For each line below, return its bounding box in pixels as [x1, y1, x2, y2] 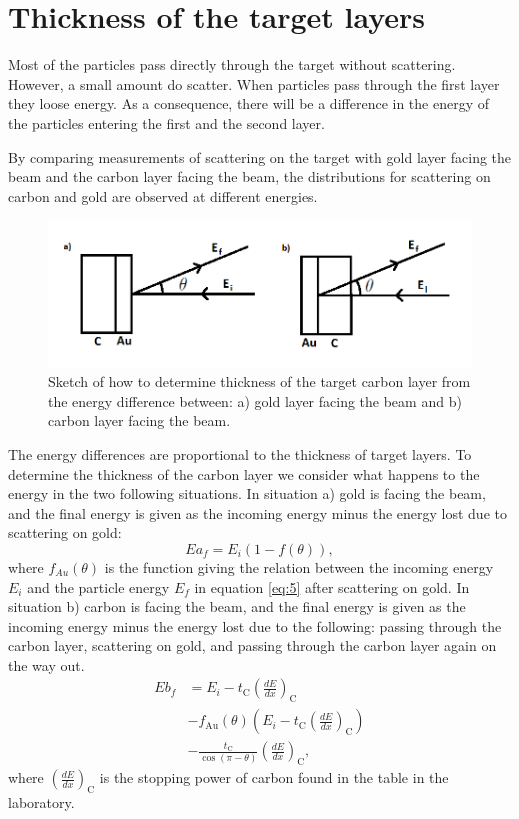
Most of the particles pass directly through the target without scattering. [8, 54, 456, 75]
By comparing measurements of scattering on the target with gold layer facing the [8, 146, 512, 167]
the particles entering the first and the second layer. [8, 112, 325, 133]
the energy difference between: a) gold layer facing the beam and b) [48, 390, 462, 411]
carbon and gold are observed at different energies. [8, 185, 318, 206]
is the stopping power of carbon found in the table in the [99, 767, 449, 788]
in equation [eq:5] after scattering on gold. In [194, 576, 470, 597]
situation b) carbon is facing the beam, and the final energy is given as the [8, 596, 466, 617]
